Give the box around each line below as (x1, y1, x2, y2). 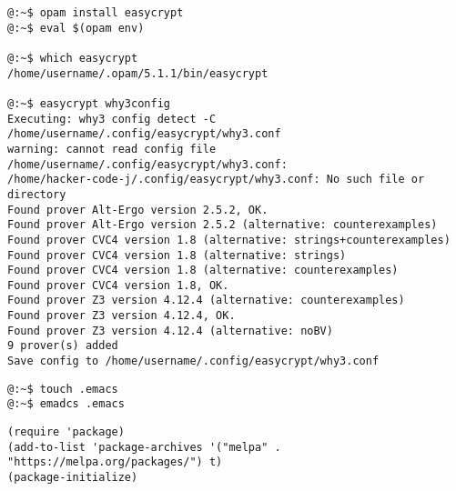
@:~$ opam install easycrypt (7, 6, 184, 19)
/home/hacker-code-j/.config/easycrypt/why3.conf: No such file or (7, 173, 425, 186)
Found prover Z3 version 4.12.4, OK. (7, 309, 236, 323)
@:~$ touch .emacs (7, 382, 118, 396)
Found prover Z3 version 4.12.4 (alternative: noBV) (7, 324, 333, 337)
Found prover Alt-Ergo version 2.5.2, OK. (7, 203, 269, 216)
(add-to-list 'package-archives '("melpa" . (7, 440, 281, 454)
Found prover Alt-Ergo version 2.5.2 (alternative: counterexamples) (7, 218, 438, 232)
